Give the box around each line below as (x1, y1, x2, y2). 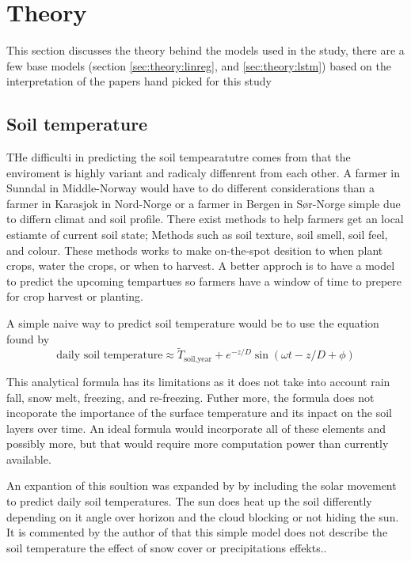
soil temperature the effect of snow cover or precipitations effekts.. (6, 539, 327, 555)
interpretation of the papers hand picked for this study (6, 73, 272, 89)
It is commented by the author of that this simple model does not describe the (6, 524, 388, 540)
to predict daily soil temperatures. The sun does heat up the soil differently (6, 493, 372, 510)
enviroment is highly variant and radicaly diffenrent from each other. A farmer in (6, 164, 401, 180)
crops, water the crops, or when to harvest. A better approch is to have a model (6, 257, 395, 274)
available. (6, 450, 51, 467)
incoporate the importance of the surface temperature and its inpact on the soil (6, 404, 392, 421)
